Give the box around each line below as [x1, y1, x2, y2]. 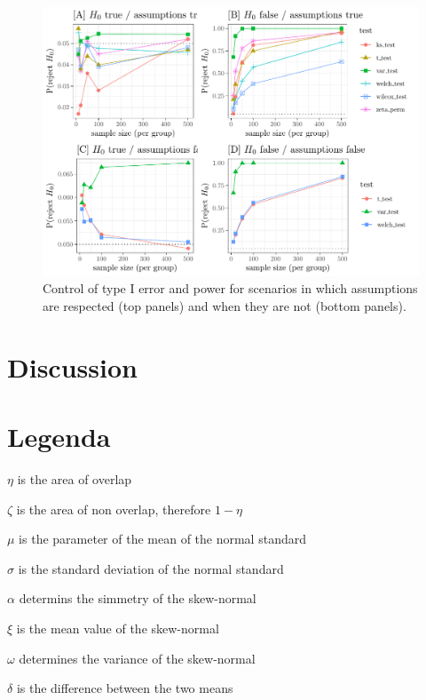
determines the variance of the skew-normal [19, 648, 256, 667]
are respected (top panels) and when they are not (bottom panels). [43, 296, 406, 314]
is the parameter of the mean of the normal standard [19, 529, 306, 548]
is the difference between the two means [16, 679, 233, 697]
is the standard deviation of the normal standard [18, 559, 284, 577]
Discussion [7, 348, 138, 385]
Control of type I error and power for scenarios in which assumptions [43, 279, 418, 298]
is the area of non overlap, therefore [16, 499, 211, 518]
